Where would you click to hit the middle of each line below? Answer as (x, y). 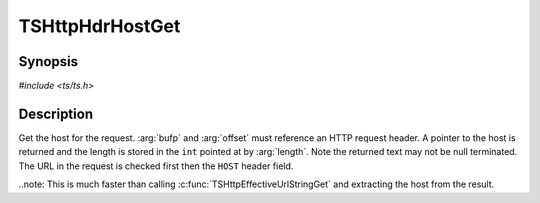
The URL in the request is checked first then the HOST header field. (156, 166)
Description (56, 113)
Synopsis (48, 61)
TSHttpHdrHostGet (99, 26)
